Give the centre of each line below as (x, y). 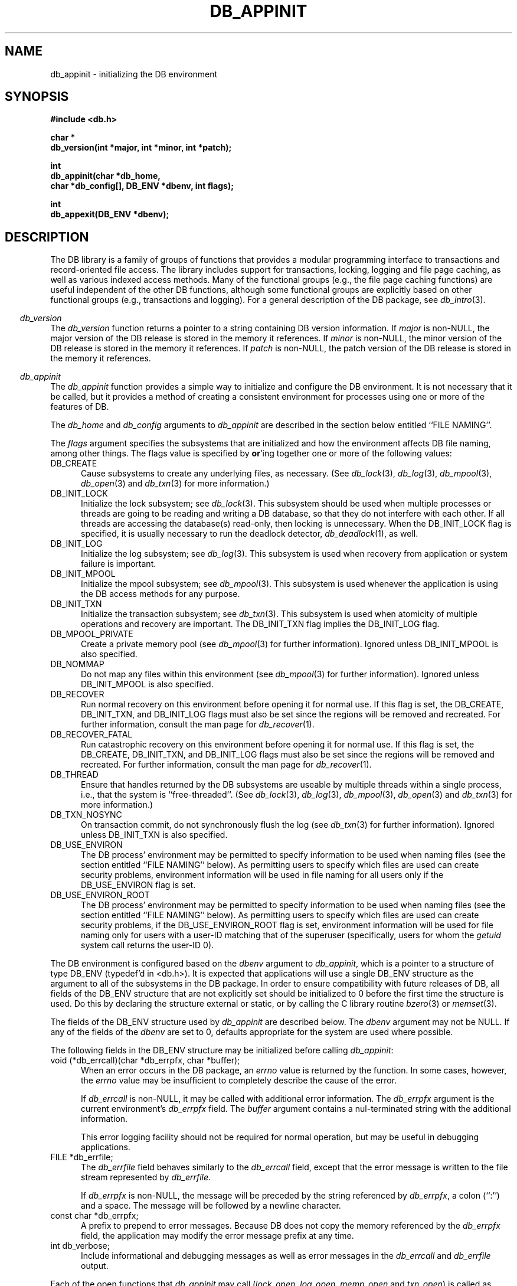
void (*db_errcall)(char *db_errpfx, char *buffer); (145, 1060)
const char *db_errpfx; (94, 1216)
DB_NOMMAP (77, 664)
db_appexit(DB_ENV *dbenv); (110, 214)
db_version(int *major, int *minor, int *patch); (141, 148)
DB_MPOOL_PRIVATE (92, 634)
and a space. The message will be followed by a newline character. (211, 1206)
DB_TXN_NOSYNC (86, 815)
